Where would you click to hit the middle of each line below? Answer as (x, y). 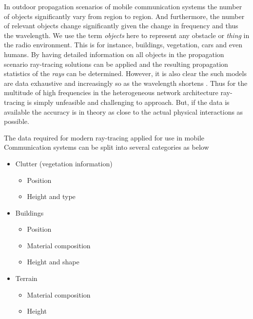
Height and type (51, 196)
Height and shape (53, 262)
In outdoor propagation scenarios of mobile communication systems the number (123, 6)
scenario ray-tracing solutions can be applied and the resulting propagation (116, 64)
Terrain (26, 278)
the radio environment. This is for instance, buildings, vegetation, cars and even (123, 45)
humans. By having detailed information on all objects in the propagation (114, 54)
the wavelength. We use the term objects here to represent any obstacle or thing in (127, 35)
